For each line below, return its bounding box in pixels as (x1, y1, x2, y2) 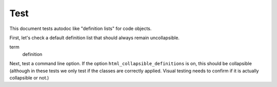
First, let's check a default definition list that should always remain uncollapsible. (9, 35, 180, 41)
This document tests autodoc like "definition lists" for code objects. (9, 25, 152, 32)
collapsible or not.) (9, 74, 49, 81)
